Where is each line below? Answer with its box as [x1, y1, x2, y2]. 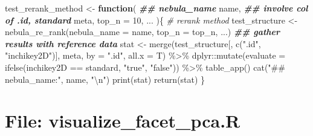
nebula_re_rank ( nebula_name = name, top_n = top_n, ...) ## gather [5, 25, 280, 38]
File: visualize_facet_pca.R [5, 108, 240, 133]
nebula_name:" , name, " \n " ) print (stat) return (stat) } [5, 73, 205, 85]
